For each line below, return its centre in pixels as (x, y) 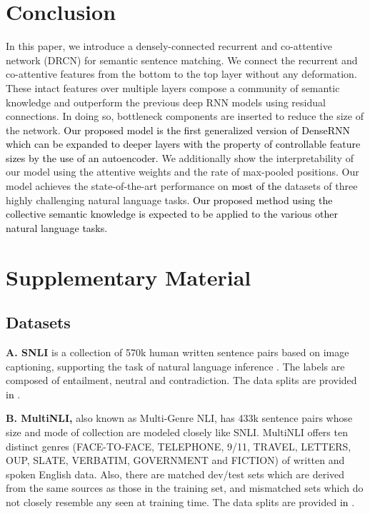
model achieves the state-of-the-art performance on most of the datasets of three (182, 186)
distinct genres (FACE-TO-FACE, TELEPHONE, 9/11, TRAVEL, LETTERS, (179, 446)
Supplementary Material (129, 277)
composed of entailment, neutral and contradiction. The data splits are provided (181, 380)
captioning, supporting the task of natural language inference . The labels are (175, 366)
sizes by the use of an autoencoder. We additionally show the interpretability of (180, 157)
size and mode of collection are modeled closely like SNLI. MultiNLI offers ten (177, 432)
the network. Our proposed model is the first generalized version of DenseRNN (178, 130)
